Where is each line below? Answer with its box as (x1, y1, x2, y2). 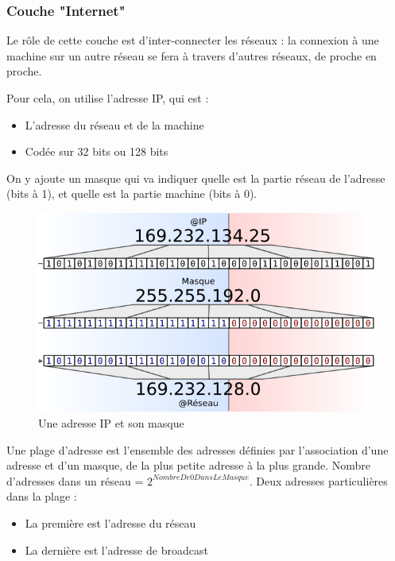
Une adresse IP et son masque (38, 415, 184, 431)
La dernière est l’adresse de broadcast (25, 541, 208, 558)
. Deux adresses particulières (249, 472, 388, 489)
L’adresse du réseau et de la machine (25, 116, 204, 133)
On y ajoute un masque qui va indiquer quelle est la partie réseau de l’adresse (6, 169, 385, 186)
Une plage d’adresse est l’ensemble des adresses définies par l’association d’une (6, 441, 389, 458)
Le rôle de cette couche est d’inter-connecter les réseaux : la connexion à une (6, 32, 379, 48)
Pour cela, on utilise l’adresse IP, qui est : (6, 90, 209, 106)
